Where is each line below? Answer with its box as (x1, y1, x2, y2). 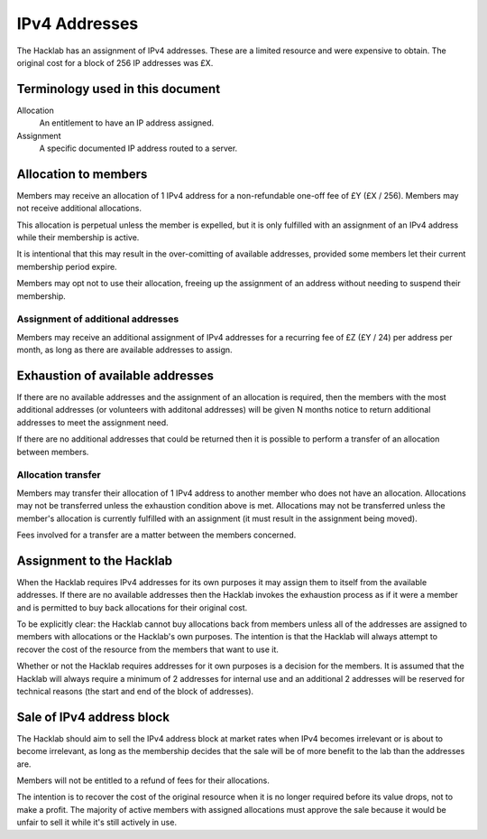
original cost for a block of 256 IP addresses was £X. (16, 57, 214, 68)
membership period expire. (16, 261, 117, 272)
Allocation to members (16, 166, 148, 182)
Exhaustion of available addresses (16, 368, 214, 383)
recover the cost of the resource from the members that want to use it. (16, 644, 280, 655)
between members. (16, 446, 89, 457)
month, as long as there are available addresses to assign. (16, 344, 234, 356)
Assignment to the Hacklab (16, 553, 173, 568)
